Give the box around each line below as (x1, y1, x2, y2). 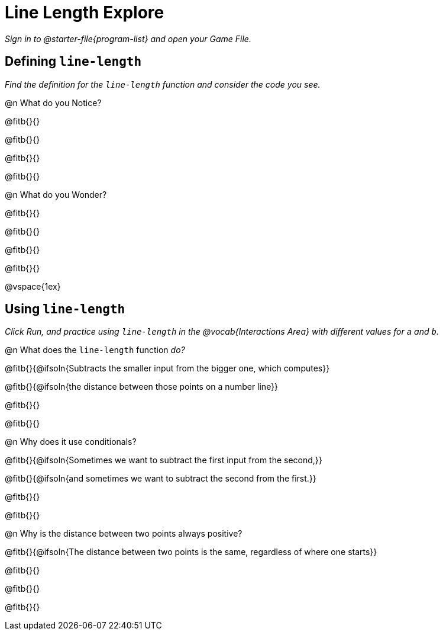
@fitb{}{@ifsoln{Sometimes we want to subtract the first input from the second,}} (5, 455, 322, 466)
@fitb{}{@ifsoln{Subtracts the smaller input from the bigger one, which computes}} (5, 363, 330, 374)
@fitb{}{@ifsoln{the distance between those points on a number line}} (5, 381, 279, 392)
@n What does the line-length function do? (5, 345, 185, 355)
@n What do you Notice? (5, 97, 102, 108)
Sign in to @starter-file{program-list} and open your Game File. (5, 33, 251, 44)
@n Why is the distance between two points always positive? (5, 528, 242, 539)
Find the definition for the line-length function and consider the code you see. (5, 79, 321, 89)
